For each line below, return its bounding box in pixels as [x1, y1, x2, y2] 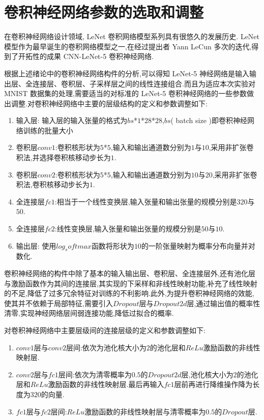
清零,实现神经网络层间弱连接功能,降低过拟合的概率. [4, 308, 174, 318]
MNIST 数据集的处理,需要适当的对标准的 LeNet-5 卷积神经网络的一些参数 [4, 88, 247, 99]
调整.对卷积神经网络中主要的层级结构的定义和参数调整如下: [11, 98, 208, 108]
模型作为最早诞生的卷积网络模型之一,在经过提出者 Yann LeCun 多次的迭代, [4, 41, 252, 51]
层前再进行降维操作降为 [174, 379, 253, 389]
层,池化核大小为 [181, 369, 233, 379]
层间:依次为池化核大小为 [66, 342, 146, 352]
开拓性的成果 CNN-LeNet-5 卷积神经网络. [18, 51, 154, 62]
